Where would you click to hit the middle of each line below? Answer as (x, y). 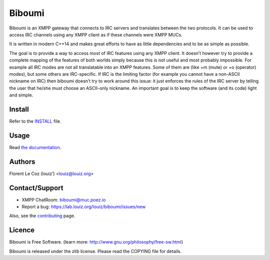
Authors (22, 161)
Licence (22, 230)
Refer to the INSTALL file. (35, 121)
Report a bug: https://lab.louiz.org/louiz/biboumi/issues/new (84, 207)
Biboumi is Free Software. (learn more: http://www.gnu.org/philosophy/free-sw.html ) (96, 242)
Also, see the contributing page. (42, 216)
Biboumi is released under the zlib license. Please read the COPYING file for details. (95, 251)
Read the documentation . (35, 147)
